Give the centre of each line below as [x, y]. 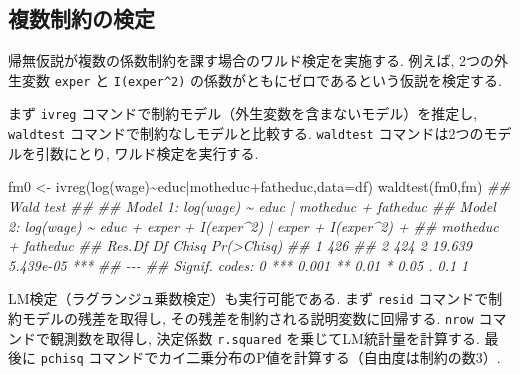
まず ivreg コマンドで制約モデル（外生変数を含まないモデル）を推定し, [243, 113]
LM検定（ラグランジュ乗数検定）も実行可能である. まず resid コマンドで [248, 298]
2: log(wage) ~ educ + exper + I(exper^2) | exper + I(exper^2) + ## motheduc [253, 225]
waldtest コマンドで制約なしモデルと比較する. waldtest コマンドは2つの [246, 133]
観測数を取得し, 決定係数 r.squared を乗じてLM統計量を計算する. [264, 337]
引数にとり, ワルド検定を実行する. [147, 152]
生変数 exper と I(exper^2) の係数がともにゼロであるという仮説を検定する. [255, 79]
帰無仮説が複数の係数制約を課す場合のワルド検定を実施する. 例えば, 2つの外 [258, 60]
